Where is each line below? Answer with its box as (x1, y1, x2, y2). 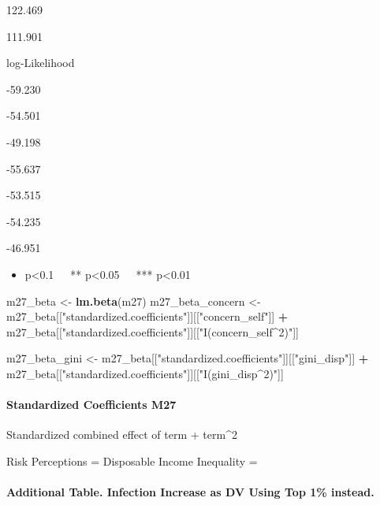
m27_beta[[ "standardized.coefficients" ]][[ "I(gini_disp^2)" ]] (6, 365, 284, 381)
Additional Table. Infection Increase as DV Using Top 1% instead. (6, 484, 374, 500)
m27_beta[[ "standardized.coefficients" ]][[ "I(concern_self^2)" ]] (6, 323, 299, 340)
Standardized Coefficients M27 (6, 396, 177, 413)
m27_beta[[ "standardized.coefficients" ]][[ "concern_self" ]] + (6, 308, 289, 325)
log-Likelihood (6, 54, 75, 71)
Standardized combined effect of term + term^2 (6, 426, 237, 443)
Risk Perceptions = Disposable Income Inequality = (6, 452, 258, 469)
